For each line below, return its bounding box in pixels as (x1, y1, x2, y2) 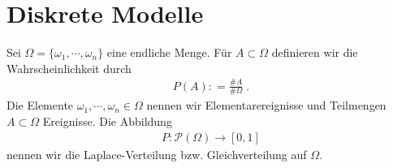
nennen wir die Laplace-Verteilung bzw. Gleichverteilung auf (6, 145, 307, 162)
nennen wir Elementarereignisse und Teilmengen (146, 97, 387, 114)
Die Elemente (6, 97, 74, 114)
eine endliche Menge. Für (106, 44, 232, 61)
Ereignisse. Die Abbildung (42, 113, 172, 130)
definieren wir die (271, 44, 358, 61)
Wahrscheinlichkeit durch (6, 59, 132, 76)
